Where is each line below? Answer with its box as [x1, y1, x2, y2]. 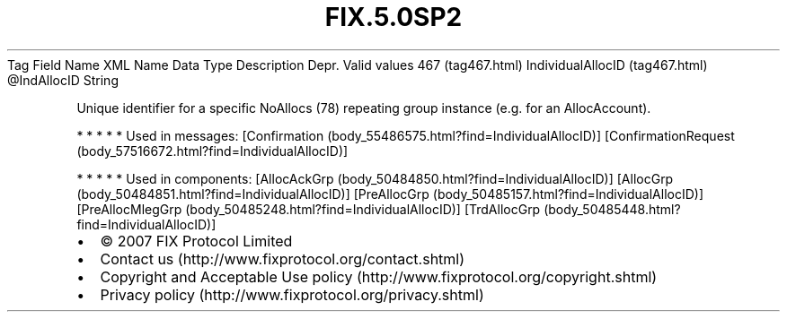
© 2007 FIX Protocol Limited [100, 231, 293, 250]
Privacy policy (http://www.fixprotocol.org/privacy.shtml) [100, 285, 484, 304]
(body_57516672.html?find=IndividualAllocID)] [76, 142, 349, 159]
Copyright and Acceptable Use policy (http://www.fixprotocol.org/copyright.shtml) [100, 267, 658, 286]
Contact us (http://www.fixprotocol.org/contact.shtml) [100, 249, 465, 268]
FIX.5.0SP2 [324, 2, 463, 32]
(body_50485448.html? [544, 201, 681, 217]
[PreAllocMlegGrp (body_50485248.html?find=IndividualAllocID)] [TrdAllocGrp [76, 201, 541, 217]
